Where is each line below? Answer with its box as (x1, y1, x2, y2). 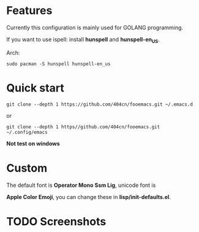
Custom (6, 161, 48, 175)
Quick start (6, 81, 64, 95)
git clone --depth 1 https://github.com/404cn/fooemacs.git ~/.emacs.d (6, 101, 193, 107)
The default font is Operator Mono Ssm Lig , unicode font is (6, 181, 156, 189)
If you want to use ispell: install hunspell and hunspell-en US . (6, 35, 160, 45)
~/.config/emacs (6, 129, 48, 135)
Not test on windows (6, 140, 60, 147)
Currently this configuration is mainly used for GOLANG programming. (6, 24, 184, 31)
